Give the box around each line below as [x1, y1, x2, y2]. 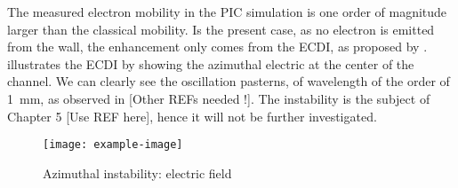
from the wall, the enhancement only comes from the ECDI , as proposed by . [7, 37, 428, 56]
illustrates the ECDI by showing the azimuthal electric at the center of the [7, 54, 414, 73]
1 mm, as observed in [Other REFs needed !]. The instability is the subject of [7, 89, 430, 107]
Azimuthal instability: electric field [43, 163, 232, 182]
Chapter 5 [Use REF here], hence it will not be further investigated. [7, 106, 377, 125]
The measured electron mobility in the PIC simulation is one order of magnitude [7, 3, 447, 20]
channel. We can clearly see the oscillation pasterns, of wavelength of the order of [7, 72, 450, 90]
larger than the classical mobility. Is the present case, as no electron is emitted [7, 20, 435, 38]
